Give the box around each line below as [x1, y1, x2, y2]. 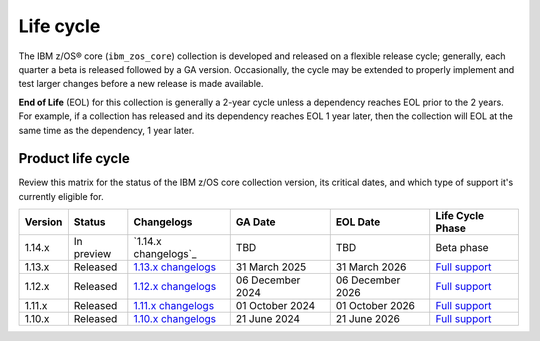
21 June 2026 [335, 312, 400, 326]
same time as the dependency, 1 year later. [18, 124, 195, 136]
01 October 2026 [335, 299, 415, 313]
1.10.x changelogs [133, 312, 217, 326]
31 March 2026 [335, 260, 407, 274]
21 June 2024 [235, 312, 300, 326]
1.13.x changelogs [133, 260, 217, 274]
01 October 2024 [235, 299, 316, 313]
